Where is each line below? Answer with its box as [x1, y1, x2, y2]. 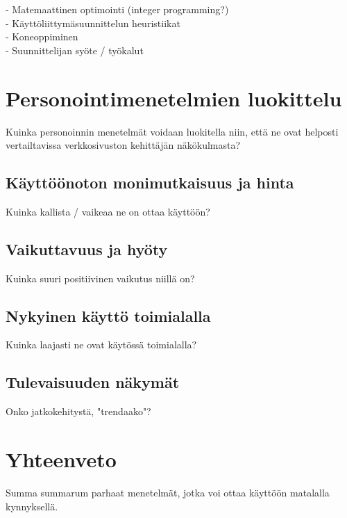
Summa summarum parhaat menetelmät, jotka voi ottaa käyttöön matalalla [6, 485, 330, 499]
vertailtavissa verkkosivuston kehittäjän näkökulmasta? [6, 138, 241, 152]
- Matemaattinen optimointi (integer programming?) [6, 2, 229, 16]
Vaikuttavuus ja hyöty [6, 238, 168, 259]
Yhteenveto [6, 445, 117, 474]
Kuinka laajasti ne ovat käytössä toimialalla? [6, 337, 197, 352]
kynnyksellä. [6, 499, 58, 513]
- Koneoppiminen [6, 29, 78, 44]
